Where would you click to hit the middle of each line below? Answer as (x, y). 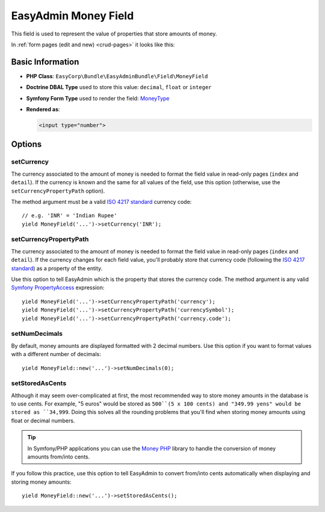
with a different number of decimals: (56, 354)
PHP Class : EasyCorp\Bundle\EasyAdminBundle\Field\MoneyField (117, 76)
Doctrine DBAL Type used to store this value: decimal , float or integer (119, 87)
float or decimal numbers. (43, 421)
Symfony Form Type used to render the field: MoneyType (98, 98)
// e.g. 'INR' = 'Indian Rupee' (70, 216)
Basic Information (45, 62)
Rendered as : (43, 109)
